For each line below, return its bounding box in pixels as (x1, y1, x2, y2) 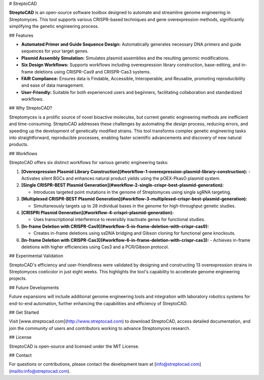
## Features (9, 32, 34, 38)
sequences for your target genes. (21, 48, 89, 54)
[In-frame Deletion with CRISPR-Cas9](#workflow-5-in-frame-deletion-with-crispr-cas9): (21, 223, 209, 229)
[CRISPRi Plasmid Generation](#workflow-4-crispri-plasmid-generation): (21, 210, 174, 215)
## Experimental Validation (9, 253, 64, 259)
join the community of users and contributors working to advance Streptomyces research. (9, 325, 191, 331)
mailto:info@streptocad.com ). (10, 368, 71, 374)
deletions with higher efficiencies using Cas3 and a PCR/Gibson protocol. (21, 244, 169, 250)
